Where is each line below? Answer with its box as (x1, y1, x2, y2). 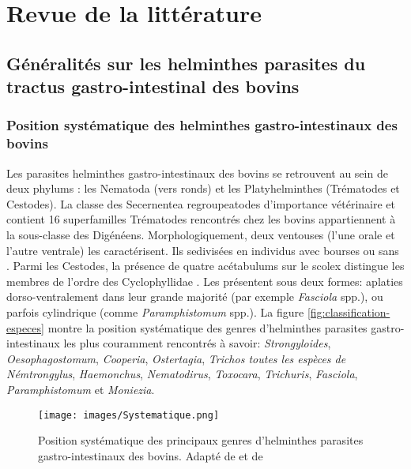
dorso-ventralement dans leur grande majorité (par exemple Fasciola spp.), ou (6, 288, 383, 305)
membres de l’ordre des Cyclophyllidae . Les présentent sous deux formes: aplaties (6, 272, 403, 289)
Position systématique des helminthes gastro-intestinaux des (6, 115, 398, 135)
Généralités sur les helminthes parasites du (6, 51, 366, 75)
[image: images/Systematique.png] (38, 409, 220, 421)
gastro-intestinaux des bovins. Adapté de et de (38, 447, 263, 463)
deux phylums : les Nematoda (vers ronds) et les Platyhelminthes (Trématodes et (6, 180, 400, 197)
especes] (6, 319, 44, 336)
